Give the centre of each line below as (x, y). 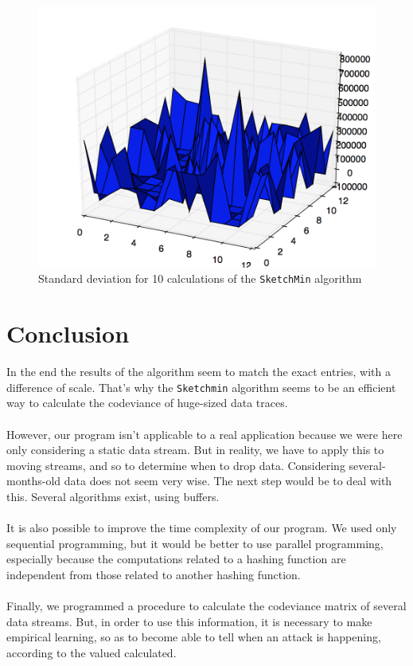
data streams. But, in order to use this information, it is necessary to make (189, 621)
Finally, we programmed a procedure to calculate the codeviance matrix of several (206, 606)
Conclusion (68, 333)
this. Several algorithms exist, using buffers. (113, 496)
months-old (34, 481)
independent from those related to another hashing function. (154, 574)
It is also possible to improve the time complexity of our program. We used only (202, 528)
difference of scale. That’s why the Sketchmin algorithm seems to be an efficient (201, 387)
